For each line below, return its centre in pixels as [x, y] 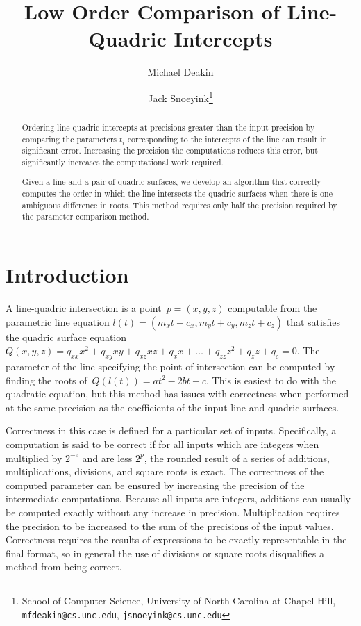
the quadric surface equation [66, 337]
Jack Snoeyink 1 [180, 97]
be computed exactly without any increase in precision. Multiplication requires [173, 512]
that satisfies [313, 321]
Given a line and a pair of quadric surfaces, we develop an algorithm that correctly [171, 182]
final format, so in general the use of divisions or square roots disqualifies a [165, 553]
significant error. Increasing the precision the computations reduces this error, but [170, 150]
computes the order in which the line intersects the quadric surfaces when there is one [177, 193]
